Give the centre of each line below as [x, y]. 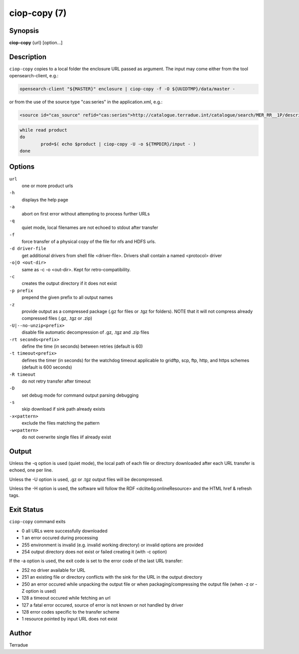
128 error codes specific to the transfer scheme [71, 612]
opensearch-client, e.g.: [34, 76]
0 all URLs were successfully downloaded [65, 531]
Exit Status [26, 510]
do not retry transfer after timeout [56, 381]
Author [20, 633]
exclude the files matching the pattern [61, 423]
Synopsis [24, 31]
